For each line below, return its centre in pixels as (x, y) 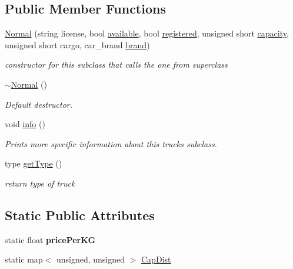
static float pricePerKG (50, 239)
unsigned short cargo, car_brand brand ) (77, 44)
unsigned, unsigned (91, 259)
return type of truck (40, 183)
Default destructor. (39, 104)
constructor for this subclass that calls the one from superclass (116, 64)
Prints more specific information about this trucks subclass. (111, 143)
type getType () (34, 163)
